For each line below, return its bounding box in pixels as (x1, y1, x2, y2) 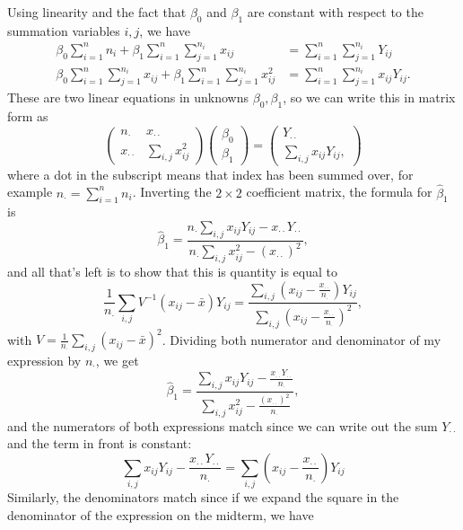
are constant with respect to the (247, 3, 424, 21)
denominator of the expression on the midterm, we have (7, 505, 314, 524)
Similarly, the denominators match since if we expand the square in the (7, 488, 399, 507)
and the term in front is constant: (7, 434, 192, 453)
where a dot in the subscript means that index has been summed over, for (7, 164, 414, 183)
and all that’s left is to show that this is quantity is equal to (7, 261, 337, 280)
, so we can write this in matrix (283, 88, 456, 107)
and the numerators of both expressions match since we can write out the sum (7, 416, 438, 435)
